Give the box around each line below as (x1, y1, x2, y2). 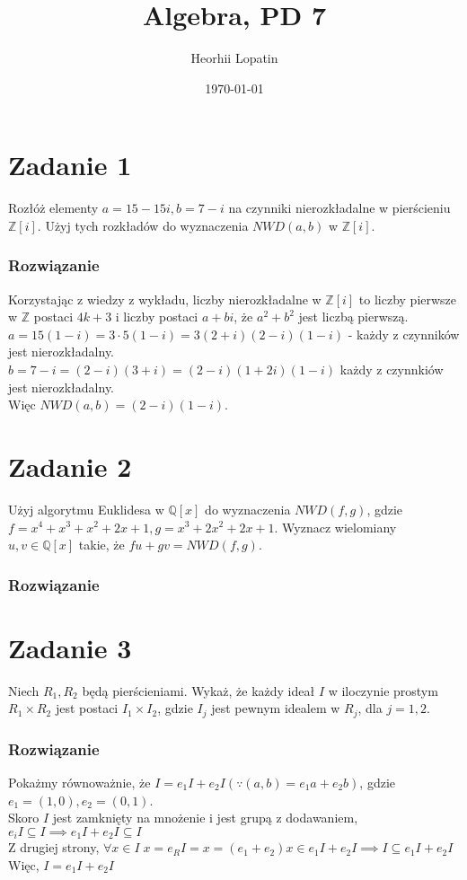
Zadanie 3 (8, 629, 132, 665)
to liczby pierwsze (358, 289, 457, 308)
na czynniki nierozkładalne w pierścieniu (228, 198, 451, 217)
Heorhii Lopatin (190, 48, 278, 67)
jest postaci (55, 699, 119, 717)
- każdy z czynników (348, 324, 460, 343)
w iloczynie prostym (328, 681, 438, 700)
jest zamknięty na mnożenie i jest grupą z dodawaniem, (52, 808, 358, 827)
